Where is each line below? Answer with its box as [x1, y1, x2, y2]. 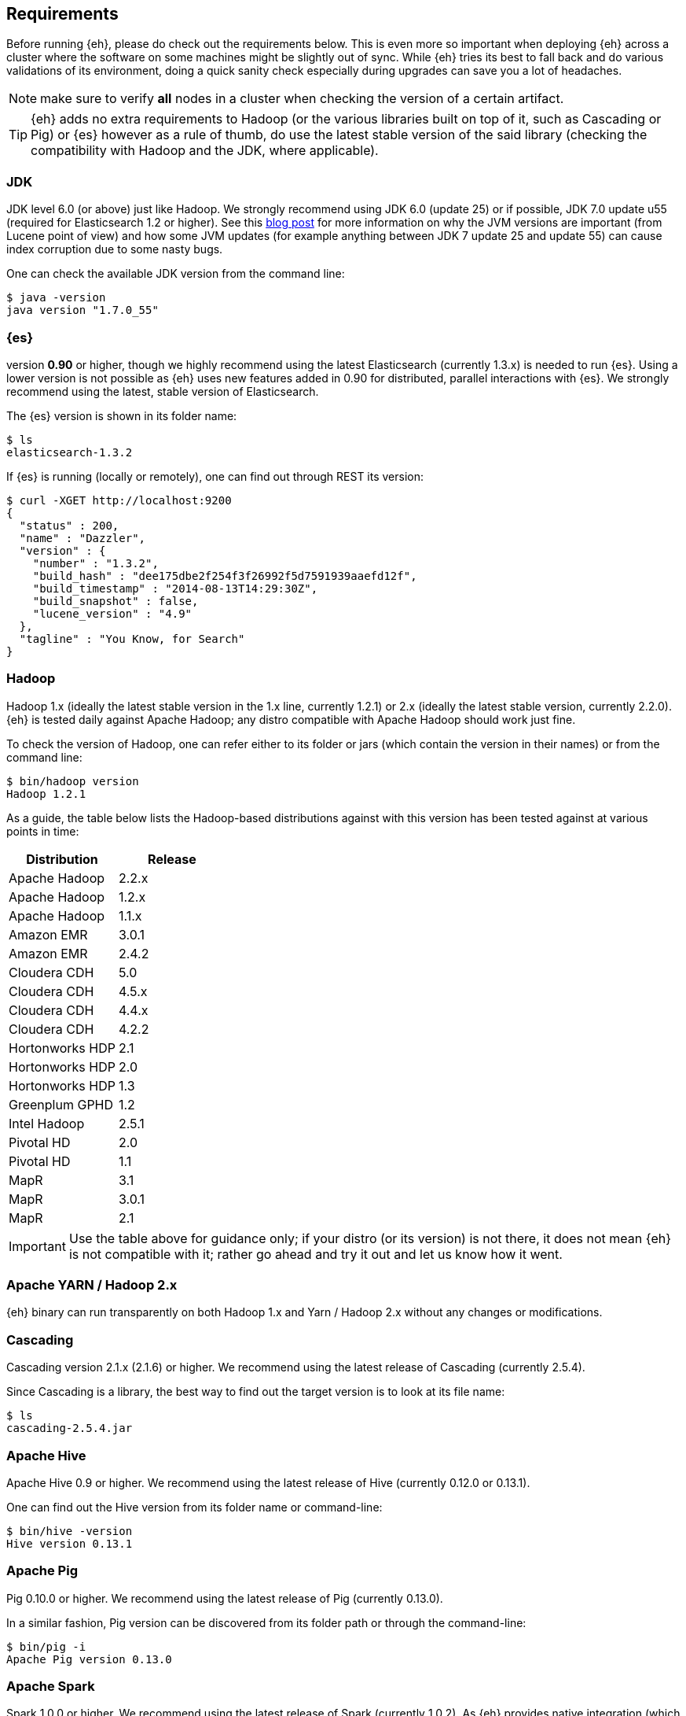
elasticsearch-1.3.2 [6, 445, 133, 459]
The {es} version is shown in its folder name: [6, 408, 237, 423]
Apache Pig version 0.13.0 [6, 1652, 172, 1666]
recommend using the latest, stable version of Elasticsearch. [6, 384, 319, 398]
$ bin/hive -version [6, 1524, 133, 1537]
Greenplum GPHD [9, 1096, 114, 1113]
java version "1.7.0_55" [6, 304, 159, 317]
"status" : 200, [19, 518, 119, 532]
